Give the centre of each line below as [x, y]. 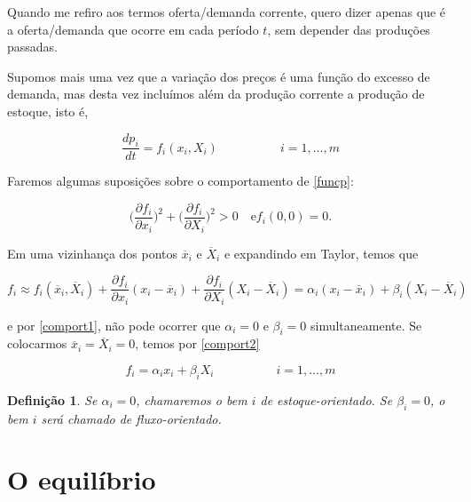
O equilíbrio [82, 479]
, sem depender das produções [349, 29]
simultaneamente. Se [366, 325]
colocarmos [37, 343]
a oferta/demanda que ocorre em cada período [133, 29]
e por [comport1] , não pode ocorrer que [114, 325]
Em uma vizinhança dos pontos [93, 253]
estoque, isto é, [48, 111]
